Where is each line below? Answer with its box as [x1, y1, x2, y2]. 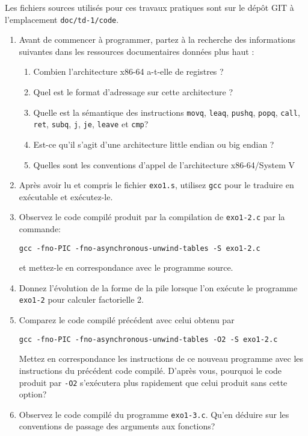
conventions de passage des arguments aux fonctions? [19, 420, 215, 432]
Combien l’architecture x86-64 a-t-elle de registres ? [33, 65, 224, 78]
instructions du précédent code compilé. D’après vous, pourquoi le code [19, 364, 282, 376]
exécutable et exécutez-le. [19, 190, 113, 203]
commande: [19, 223, 61, 235]
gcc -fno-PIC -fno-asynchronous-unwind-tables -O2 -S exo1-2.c [19, 335, 278, 344]
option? [19, 388, 47, 400]
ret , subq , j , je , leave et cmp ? [33, 118, 149, 130]
